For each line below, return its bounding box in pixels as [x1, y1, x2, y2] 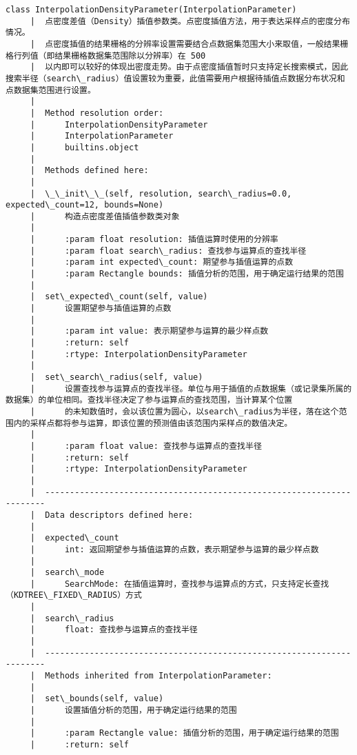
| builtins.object [30, 142, 139, 152]
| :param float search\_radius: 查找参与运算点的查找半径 [30, 245, 307, 256]
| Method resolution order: [30, 108, 164, 118]
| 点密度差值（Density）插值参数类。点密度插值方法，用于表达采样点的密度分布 [30, 16, 350, 26]
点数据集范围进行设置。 [6, 85, 96, 95]
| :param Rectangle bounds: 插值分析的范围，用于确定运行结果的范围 [30, 269, 344, 279]
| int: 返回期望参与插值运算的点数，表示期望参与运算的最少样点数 [30, 544, 319, 554]
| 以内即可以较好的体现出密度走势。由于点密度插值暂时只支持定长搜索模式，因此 [30, 62, 349, 72]
